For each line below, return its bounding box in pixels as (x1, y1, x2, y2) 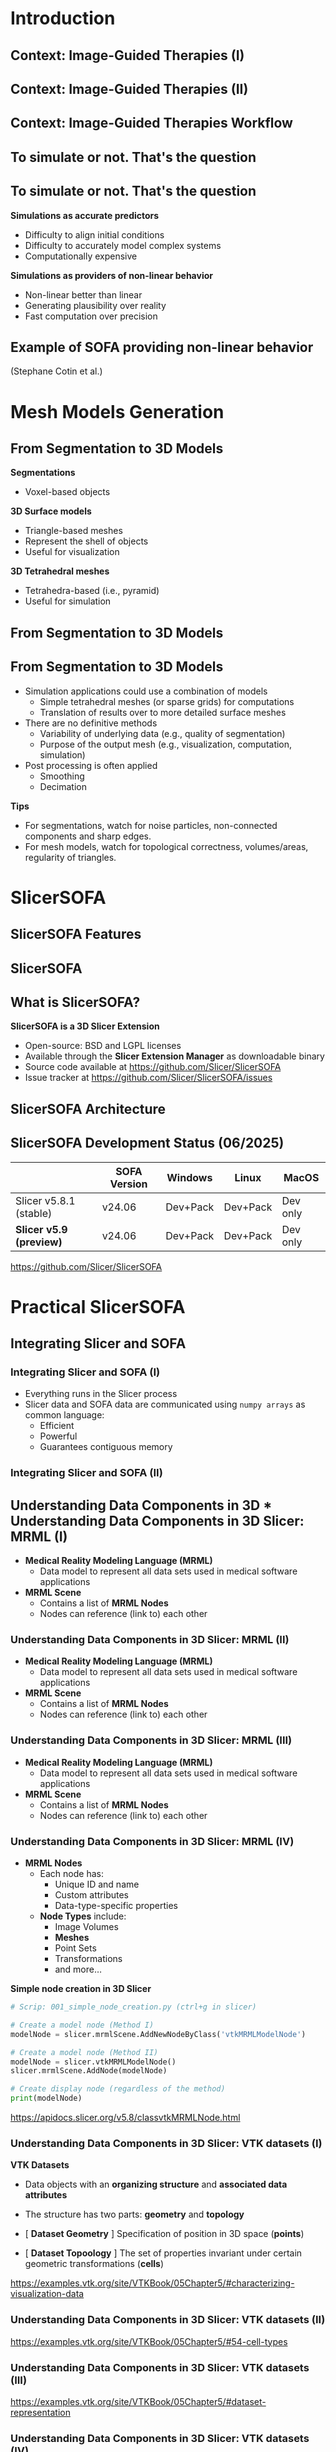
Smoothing (39, 770, 85, 782)
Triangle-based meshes (24, 525, 123, 537)
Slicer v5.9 (15, 1222, 68, 1236)
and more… (54, 1963, 102, 1976)
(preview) (15, 1235, 63, 1249)
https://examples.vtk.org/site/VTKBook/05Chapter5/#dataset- (10, 2395, 267, 2407)
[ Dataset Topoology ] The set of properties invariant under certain (24, 2247, 303, 2259)
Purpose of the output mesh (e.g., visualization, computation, (39, 738, 293, 750)
